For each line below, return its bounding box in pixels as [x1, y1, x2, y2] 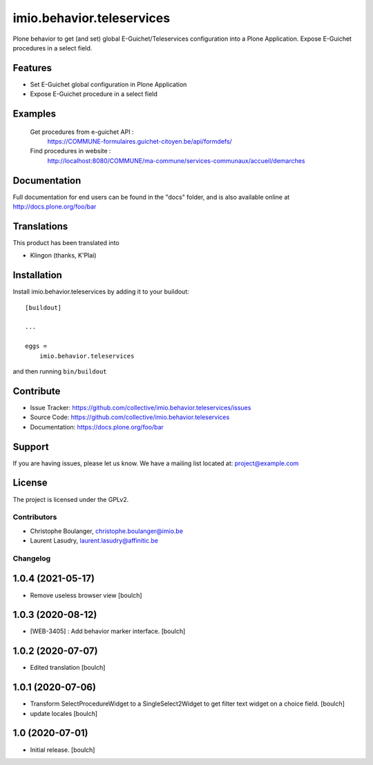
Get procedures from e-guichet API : [30, 128, 134, 136]
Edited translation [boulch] [30, 664, 106, 672]
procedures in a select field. [12, 43, 93, 52]
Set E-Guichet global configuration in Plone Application [30, 80, 187, 88]
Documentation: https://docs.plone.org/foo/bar [30, 423, 164, 431]
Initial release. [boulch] [30, 746, 95, 754]
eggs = [25, 342, 48, 350]
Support [12, 440, 49, 452]
